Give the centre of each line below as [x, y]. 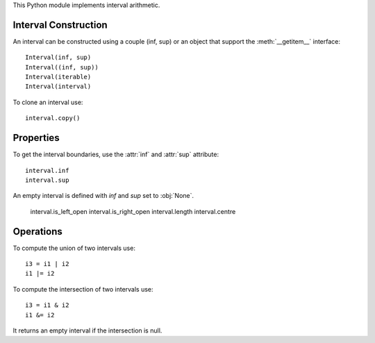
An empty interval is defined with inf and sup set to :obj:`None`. [103, 196]
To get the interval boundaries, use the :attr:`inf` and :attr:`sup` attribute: [116, 154]
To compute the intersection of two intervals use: [83, 289]
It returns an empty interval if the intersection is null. [87, 331]
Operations [37, 232]
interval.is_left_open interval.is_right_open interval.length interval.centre [133, 211]
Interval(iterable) [58, 77]
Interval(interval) [58, 86]
